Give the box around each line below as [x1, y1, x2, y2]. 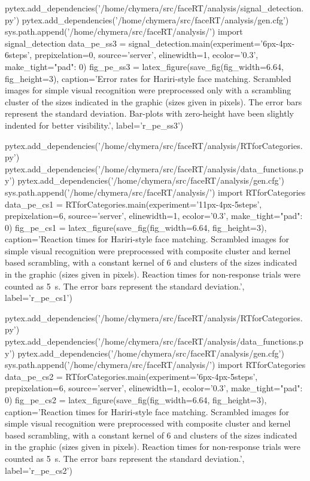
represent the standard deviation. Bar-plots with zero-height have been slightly [5, 107, 294, 120]
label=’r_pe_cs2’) [5, 464, 72, 476]
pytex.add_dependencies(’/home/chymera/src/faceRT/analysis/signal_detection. [5, 2, 304, 14]
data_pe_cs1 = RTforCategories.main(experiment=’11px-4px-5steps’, [5, 197, 262, 210]
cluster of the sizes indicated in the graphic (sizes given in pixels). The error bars [5, 95, 302, 108]
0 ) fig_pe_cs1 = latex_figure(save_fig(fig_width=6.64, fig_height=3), [5, 221, 267, 233]
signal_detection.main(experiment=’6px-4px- [129, 36, 295, 49]
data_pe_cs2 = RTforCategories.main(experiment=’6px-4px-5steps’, [5, 370, 258, 382]
